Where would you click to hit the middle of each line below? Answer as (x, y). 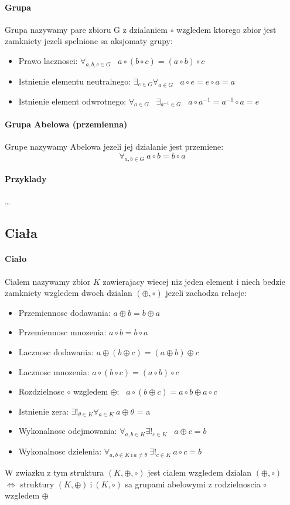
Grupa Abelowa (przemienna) (66, 124)
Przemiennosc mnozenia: (62, 332)
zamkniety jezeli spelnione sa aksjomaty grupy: (89, 41)
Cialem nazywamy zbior (48, 281)
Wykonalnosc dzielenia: (60, 451)
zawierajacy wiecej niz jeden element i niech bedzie (194, 281)
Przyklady (26, 179)
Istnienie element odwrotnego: (72, 101)
